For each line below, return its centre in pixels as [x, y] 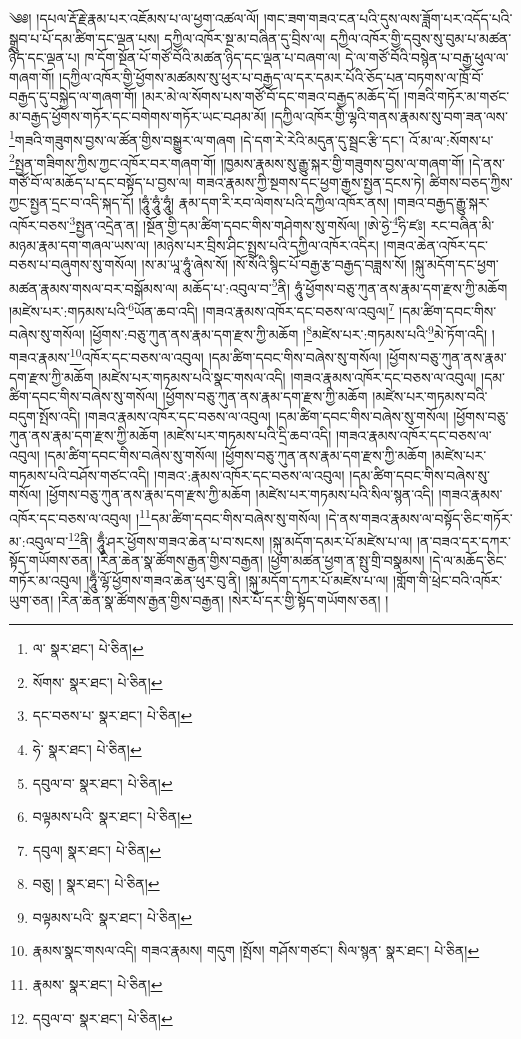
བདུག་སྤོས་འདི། [45, 415]
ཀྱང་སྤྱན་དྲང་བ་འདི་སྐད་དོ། [71, 201]
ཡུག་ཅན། [31, 599]
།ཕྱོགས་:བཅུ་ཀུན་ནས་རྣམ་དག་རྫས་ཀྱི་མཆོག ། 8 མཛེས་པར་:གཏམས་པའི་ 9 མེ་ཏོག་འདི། [288, 332]
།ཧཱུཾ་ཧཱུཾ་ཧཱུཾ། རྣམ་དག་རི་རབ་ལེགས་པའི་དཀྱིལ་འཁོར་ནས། [264, 201]
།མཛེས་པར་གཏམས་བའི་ [430, 396]
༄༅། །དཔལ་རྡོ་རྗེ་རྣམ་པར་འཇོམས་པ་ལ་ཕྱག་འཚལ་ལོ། [134, 18]
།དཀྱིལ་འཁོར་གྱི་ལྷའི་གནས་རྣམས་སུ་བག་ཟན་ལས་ [389, 115]
